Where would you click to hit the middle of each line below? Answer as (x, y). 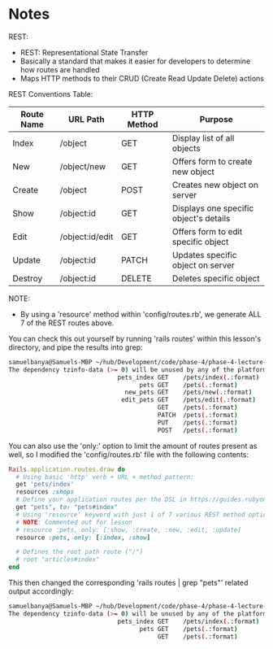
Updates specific (204, 255)
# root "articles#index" (58, 560)
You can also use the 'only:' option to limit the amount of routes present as (133, 446)
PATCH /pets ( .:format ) (197, 416)
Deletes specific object (216, 278)
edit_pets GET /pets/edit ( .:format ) (188, 400)
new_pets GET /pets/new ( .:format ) (188, 392)
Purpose (216, 119)
